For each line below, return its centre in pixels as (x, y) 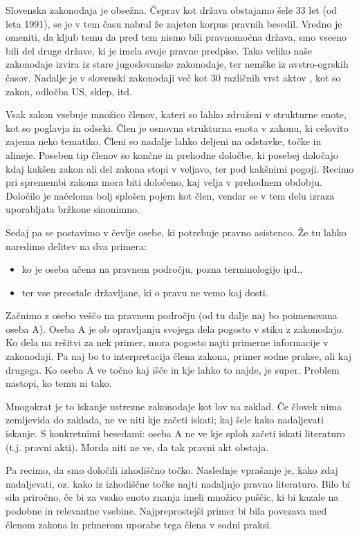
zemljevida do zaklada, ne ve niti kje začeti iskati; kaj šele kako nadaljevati (165, 420)
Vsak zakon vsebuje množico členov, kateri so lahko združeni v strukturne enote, (176, 114)
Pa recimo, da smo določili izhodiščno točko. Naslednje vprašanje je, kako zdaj (172, 470)
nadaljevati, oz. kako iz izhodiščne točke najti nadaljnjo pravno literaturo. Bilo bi (178, 483)
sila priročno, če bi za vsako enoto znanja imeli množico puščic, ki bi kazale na (172, 497)
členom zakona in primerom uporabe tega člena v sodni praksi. (139, 524)
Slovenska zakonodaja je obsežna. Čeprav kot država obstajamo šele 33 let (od (172, 10)
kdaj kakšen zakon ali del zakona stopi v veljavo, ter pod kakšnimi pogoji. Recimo (180, 168)
